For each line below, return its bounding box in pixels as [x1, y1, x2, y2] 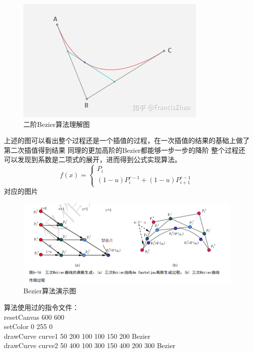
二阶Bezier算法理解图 [23, 119, 90, 129]
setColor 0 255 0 [4, 321, 53, 331]
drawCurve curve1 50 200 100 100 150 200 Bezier [4, 331, 151, 341]
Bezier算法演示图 [23, 286, 76, 296]
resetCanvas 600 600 [4, 311, 64, 322]
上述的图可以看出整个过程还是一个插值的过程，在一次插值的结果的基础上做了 [4, 135, 250, 145]
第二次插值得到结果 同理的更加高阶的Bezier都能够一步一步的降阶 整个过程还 [4, 145, 246, 155]
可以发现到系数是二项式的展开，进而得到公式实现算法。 [4, 154, 181, 165]
